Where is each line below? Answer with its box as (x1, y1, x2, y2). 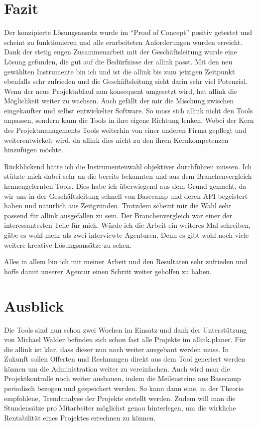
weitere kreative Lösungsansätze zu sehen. (4, 239, 132, 250)
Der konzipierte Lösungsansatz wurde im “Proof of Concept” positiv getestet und (4, 27, 253, 37)
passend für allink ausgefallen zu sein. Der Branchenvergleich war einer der (4, 210, 232, 220)
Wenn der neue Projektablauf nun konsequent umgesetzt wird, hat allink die (4, 85, 237, 96)
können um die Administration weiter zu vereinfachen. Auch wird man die (4, 363, 230, 374)
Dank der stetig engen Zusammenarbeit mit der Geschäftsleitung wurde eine (4, 46, 237, 57)
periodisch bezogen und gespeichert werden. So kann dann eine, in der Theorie (4, 383, 244, 394)
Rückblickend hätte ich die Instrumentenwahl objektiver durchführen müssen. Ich (4, 161, 252, 171)
